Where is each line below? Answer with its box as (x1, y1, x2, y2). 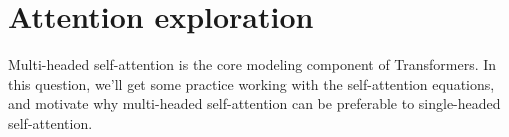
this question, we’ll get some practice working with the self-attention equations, (8, 73, 495, 94)
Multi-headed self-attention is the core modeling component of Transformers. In (8, 54, 497, 75)
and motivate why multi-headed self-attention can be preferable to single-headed (8, 93, 501, 114)
